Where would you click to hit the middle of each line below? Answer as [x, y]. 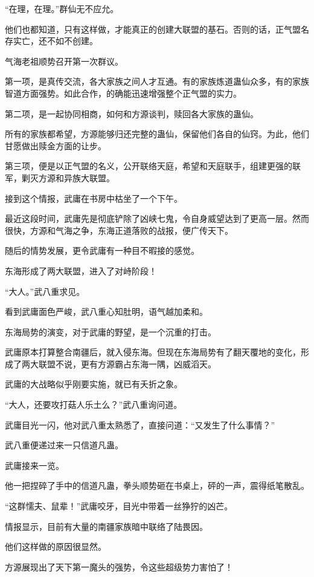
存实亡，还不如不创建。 [51, 41]
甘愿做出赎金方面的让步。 [56, 145]
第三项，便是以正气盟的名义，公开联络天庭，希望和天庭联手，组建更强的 [149, 166]
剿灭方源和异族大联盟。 [68, 177]
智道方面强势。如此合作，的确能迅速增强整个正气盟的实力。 [123, 93]
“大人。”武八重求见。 [45, 291]
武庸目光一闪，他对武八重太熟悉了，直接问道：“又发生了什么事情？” [140, 424]
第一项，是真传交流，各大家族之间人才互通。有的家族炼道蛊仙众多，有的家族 [157, 81]
